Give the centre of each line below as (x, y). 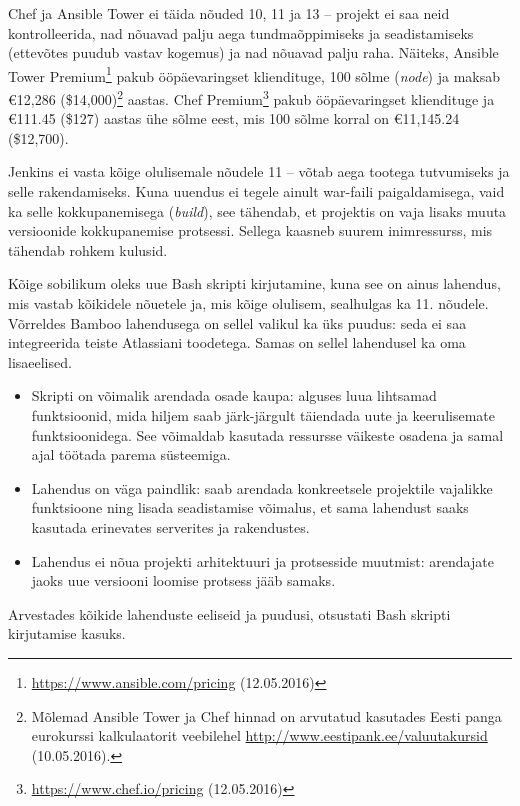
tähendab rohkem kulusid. (88, 249)
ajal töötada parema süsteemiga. (131, 454)
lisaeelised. (40, 361)
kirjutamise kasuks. (67, 633)
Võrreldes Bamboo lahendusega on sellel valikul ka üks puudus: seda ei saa (237, 322)
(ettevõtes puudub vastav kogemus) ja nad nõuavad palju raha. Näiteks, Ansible (253, 52)
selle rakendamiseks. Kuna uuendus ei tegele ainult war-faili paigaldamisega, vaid (256, 191)
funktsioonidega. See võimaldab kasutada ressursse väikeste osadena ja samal (267, 434)
